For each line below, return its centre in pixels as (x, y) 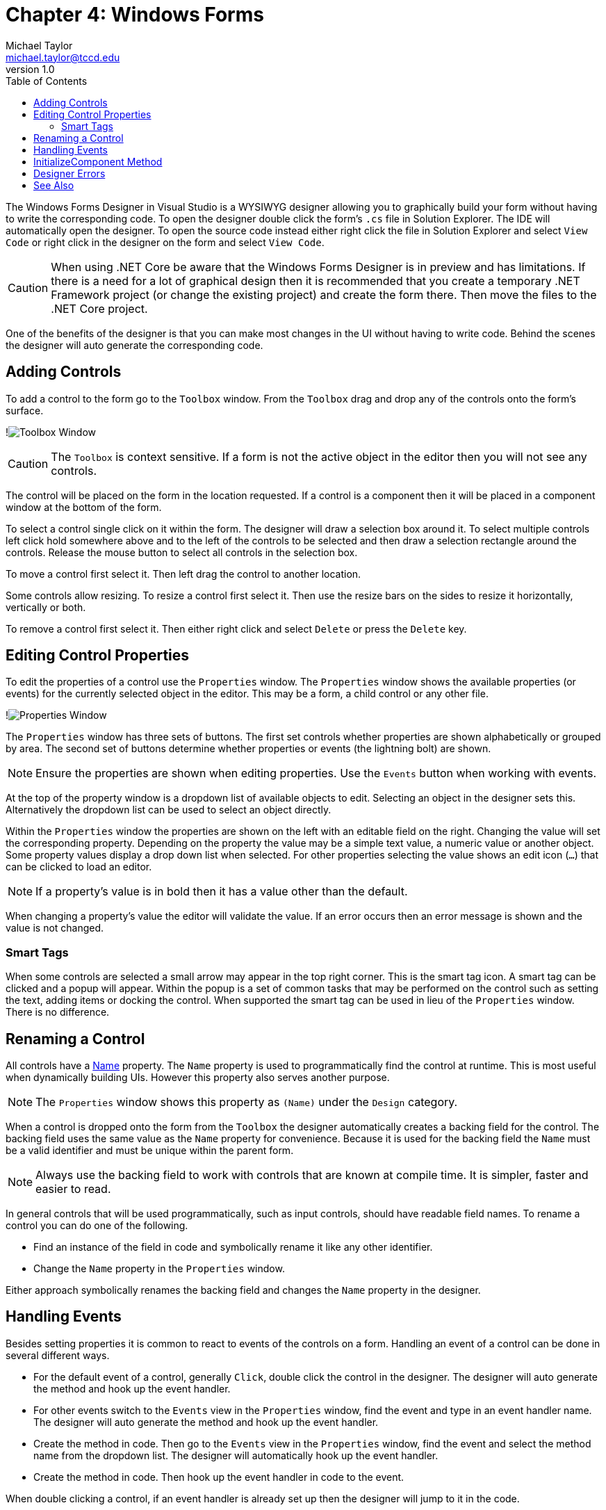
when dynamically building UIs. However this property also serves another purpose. (198, 1078)
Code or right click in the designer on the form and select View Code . (165, 242)
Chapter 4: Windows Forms (135, 15)
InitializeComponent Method (98, 161)
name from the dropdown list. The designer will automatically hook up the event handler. (236, 1455)
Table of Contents (47, 81)
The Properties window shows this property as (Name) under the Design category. (247, 1102)
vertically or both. (46, 607)
